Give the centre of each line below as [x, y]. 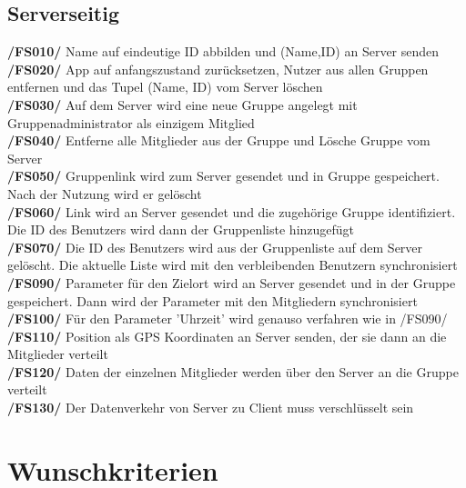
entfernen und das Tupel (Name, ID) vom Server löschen [165, 87]
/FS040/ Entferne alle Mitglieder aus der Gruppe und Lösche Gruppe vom [219, 140]
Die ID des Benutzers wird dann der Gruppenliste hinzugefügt [181, 229]
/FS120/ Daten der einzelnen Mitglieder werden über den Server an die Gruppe [233, 371]
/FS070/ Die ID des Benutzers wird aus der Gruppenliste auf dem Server [215, 247]
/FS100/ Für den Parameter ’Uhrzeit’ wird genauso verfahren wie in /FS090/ [228, 319]
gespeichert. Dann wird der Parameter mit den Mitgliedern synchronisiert [213, 300]
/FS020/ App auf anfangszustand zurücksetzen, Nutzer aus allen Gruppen [218, 69]
